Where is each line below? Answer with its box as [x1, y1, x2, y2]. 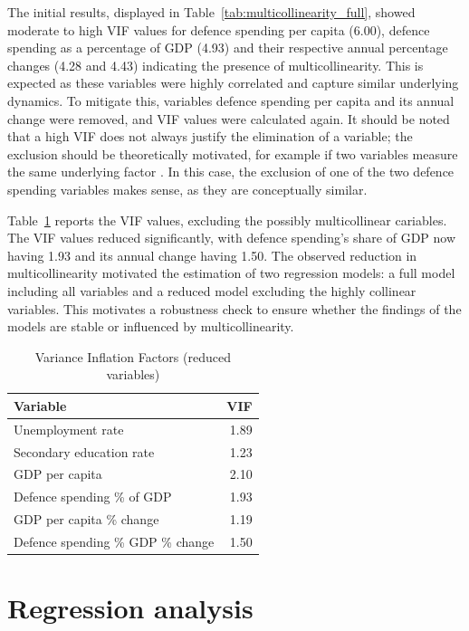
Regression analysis [7, 589, 254, 626]
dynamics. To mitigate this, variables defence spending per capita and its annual [7, 91, 455, 110]
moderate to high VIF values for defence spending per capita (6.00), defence [7, 20, 430, 39]
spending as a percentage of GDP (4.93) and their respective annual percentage [7, 38, 448, 57]
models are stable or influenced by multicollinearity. [7, 317, 294, 336]
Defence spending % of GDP [14, 487, 172, 506]
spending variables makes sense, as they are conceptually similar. [7, 179, 368, 198]
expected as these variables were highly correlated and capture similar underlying [7, 73, 459, 92]
